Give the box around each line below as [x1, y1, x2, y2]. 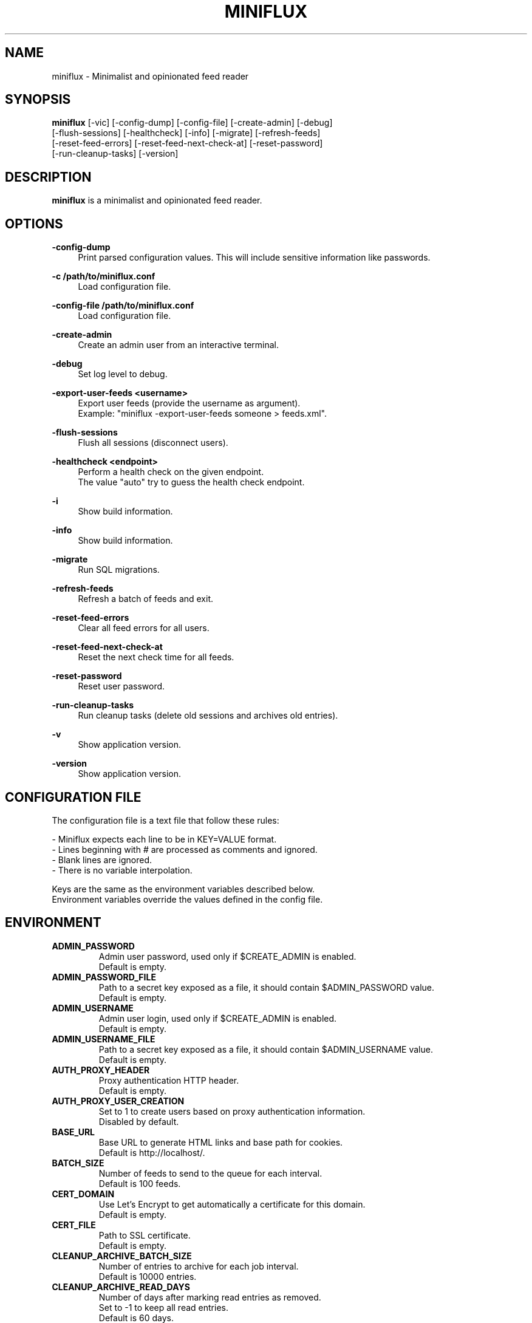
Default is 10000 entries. [98, 1271, 197, 1282]
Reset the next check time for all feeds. [78, 652, 234, 663]
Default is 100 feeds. [98, 1178, 181, 1189]
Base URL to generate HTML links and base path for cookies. [98, 1137, 343, 1147]
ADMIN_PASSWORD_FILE [52, 971, 156, 982]
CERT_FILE [52, 1219, 96, 1230]
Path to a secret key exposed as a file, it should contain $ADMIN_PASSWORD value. [98, 982, 434, 993]
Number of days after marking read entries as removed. [98, 1291, 321, 1302]
